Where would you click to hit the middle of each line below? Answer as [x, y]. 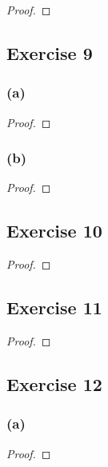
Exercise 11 [54, 307]
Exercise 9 [50, 52]
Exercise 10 [54, 231]
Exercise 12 [54, 383]
